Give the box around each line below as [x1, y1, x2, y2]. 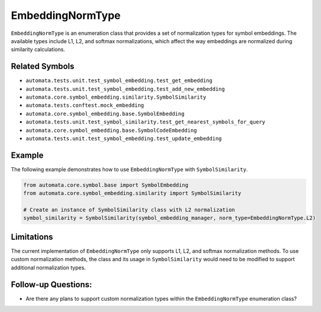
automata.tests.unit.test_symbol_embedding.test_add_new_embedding [25, 86, 225, 92]
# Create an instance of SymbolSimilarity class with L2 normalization [23, 207, 235, 213]
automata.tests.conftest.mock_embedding [25, 102, 145, 109]
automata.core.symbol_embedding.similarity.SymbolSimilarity [25, 94, 207, 100]
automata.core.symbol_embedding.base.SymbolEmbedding [25, 110, 185, 117]
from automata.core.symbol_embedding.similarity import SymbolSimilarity [23, 190, 241, 197]
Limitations [11, 232, 53, 242]
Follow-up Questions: [11, 279, 93, 290]
